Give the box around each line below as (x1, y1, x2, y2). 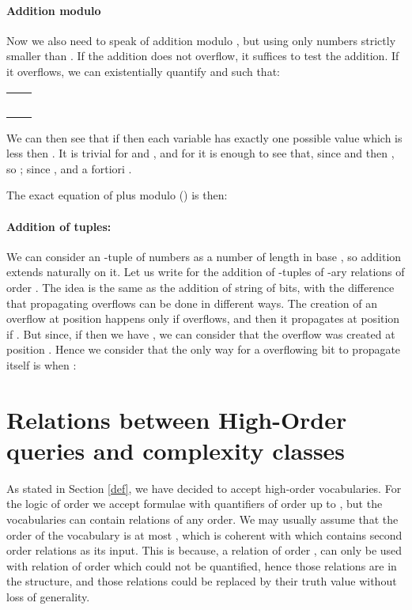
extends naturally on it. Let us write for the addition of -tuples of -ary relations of (6, 263, 405, 280)
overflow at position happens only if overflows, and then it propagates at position (6, 310, 400, 327)
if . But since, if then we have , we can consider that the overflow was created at (6, 325, 395, 342)
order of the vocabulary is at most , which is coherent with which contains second (6, 526, 403, 543)
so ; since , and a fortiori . (6, 160, 132, 176)
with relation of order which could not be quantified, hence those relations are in (6, 557, 397, 574)
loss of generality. (6, 588, 90, 604)
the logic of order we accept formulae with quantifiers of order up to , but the (6, 495, 383, 512)
